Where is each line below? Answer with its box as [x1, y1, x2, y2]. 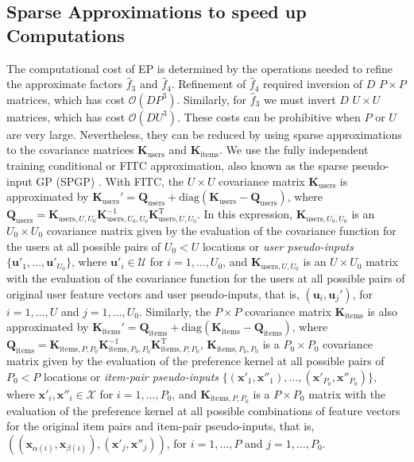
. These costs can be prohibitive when [176, 108, 361, 125]
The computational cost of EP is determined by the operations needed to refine [6, 60, 393, 76]
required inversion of [263, 75, 363, 92]
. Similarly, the [139, 302, 211, 319]
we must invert [263, 90, 336, 107]
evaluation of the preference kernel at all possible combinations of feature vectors [6, 402, 400, 418]
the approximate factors [6, 75, 122, 92]
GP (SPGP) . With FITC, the [36, 172, 184, 189]
